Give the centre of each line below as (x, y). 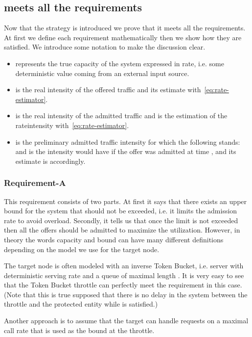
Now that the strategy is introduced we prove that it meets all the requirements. (125, 28)
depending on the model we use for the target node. (82, 249)
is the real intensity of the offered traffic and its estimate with (108, 90)
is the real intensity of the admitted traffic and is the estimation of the (121, 116)
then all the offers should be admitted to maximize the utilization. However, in (122, 230)
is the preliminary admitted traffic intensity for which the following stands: (128, 142)
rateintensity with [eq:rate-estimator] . (72, 125)
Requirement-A (35, 183)
